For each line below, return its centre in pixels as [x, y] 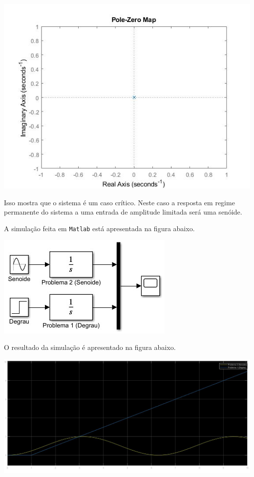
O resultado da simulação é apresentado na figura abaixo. [90, 347]
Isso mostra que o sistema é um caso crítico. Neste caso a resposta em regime [119, 202]
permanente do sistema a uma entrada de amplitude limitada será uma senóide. [123, 212]
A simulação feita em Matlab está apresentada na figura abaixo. [99, 228]
